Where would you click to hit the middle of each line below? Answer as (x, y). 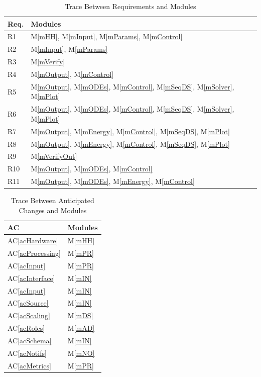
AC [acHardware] (33, 241)
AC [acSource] (28, 303)
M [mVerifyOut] (54, 156)
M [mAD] (81, 328)
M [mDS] (80, 315)
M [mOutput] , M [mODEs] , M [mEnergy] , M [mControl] (113, 181)
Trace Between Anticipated (52, 200)
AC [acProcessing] (34, 253)
